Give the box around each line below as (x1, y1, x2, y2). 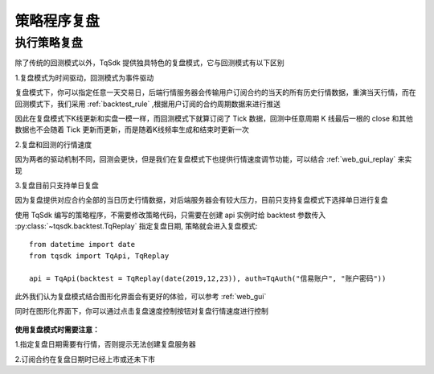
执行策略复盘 (14, 35, 84, 50)
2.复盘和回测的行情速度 (14, 139, 92, 149)
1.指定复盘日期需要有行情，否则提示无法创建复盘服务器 (14, 339, 196, 349)
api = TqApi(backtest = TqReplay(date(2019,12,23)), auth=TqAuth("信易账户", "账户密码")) (29, 273, 387, 283)
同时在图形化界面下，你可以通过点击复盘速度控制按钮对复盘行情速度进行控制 (14, 306, 268, 316)
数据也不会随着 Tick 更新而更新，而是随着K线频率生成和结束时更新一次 (14, 125, 249, 134)
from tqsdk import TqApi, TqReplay (29, 251, 170, 261)
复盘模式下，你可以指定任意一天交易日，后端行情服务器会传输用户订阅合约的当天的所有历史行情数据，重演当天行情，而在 (14, 88, 416, 97)
